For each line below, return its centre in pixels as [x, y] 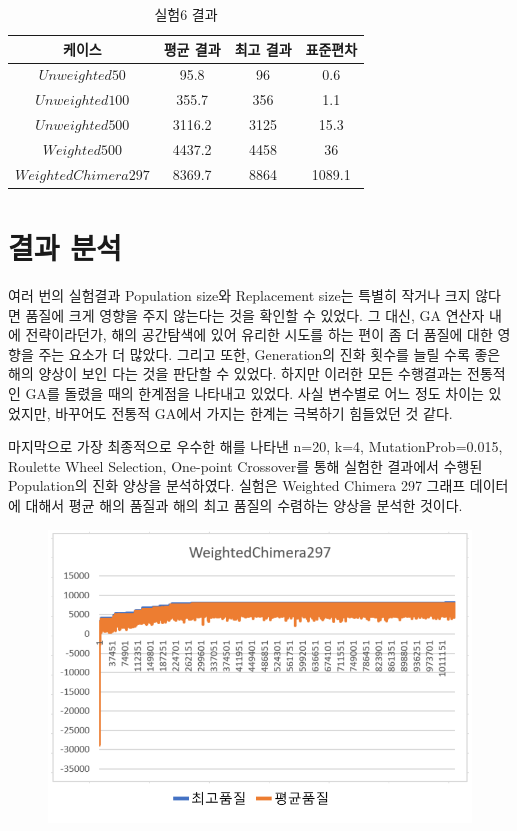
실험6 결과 [186, 14]
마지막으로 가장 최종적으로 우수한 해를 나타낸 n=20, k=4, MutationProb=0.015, [255, 446]
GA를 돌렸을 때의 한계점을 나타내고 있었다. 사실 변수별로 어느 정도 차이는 [254, 393]
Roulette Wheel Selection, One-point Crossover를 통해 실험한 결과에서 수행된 [245, 465]
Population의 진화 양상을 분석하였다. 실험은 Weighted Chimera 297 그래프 [237, 485]
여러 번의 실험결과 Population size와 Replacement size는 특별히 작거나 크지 [239, 295]
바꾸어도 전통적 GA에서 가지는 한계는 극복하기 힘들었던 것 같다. [254, 412]
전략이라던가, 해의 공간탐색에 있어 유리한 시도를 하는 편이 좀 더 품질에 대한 [259, 334]
